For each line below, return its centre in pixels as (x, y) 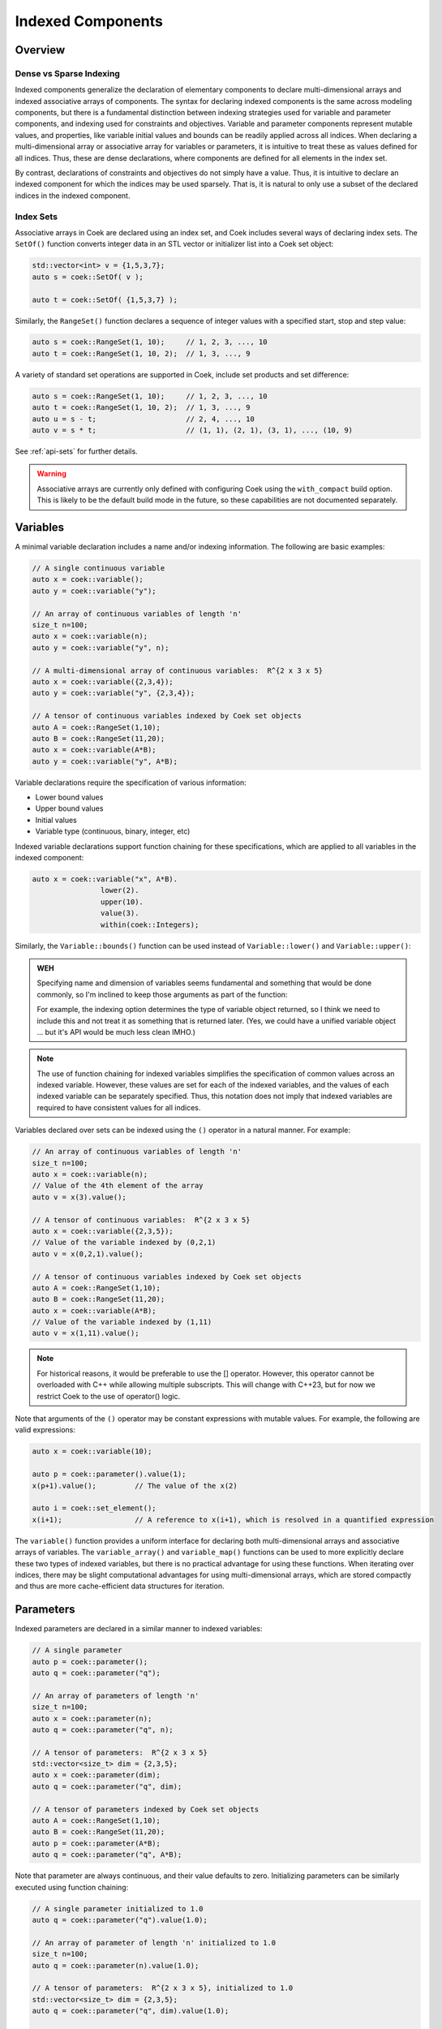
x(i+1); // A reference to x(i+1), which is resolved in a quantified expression (233, 1519)
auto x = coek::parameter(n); (92, 1718)
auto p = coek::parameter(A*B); (97, 1843)
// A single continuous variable (99, 569)
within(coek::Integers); (150, 924)
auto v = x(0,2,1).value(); (88, 1254)
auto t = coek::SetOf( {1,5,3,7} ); (105, 299)
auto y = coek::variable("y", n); (101, 648)
